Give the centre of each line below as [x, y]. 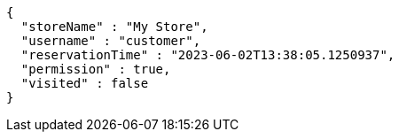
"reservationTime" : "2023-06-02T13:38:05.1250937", [208, 55]
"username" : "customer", [111, 41]
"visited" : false [85, 83]
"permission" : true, [96, 69]
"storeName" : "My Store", [114, 27]
